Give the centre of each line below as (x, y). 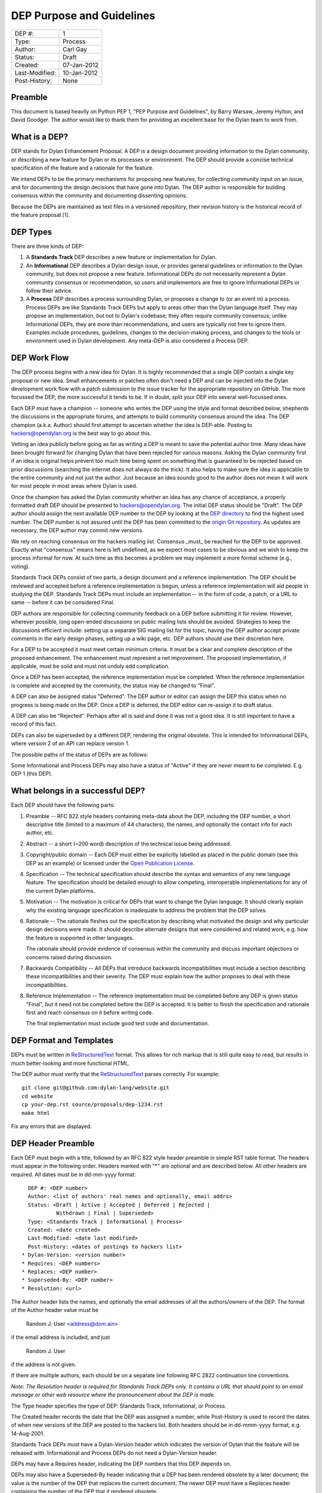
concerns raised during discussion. (69, 957)
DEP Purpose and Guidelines (83, 16)
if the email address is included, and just (61, 1337)
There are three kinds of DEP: (47, 246)
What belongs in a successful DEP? (78, 791)
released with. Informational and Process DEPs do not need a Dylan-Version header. (114, 1453)
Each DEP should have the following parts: (63, 805)
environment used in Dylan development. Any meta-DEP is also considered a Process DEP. (137, 341)
